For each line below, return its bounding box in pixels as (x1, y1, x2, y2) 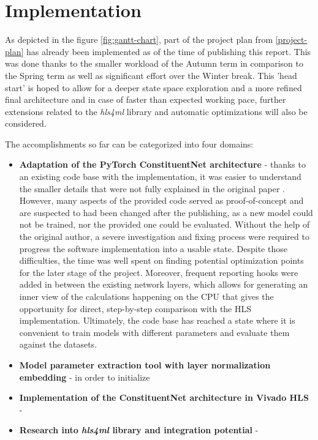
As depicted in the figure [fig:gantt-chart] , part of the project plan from (5, 33, 273, 46)
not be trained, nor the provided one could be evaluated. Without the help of (19, 218, 310, 231)
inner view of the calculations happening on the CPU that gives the (19, 290, 274, 302)
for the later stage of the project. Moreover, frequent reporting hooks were (19, 266, 298, 278)
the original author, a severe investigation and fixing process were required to (19, 230, 309, 243)
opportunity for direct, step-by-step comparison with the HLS (19, 302, 252, 315)
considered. (5, 117, 47, 130)
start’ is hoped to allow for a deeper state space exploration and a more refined (5, 81, 302, 94)
